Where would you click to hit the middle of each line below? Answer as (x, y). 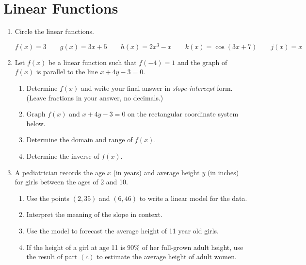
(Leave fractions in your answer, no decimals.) (95, 97)
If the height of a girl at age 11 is (76, 247)
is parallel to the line (67, 72)
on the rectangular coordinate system (183, 114)
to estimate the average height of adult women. (167, 257)
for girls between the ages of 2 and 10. (71, 182)
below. (36, 123)
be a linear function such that (92, 62)
